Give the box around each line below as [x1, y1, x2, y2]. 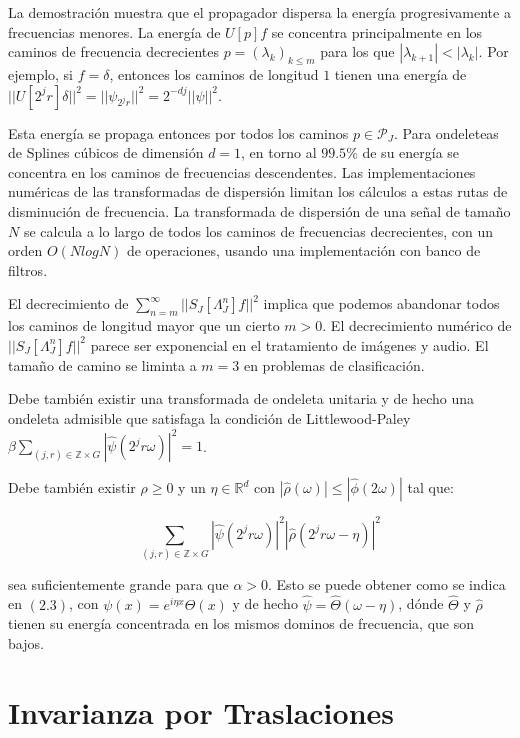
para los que [320, 41, 395, 62]
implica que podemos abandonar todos [263, 293, 500, 314]
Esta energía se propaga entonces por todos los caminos [8, 122, 349, 143]
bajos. [8, 632, 44, 653]
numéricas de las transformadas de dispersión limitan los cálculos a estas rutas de [8, 181, 508, 202]
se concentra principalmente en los [271, 21, 483, 42]
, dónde [398, 593, 444, 614]
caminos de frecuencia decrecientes [8, 41, 219, 62]
